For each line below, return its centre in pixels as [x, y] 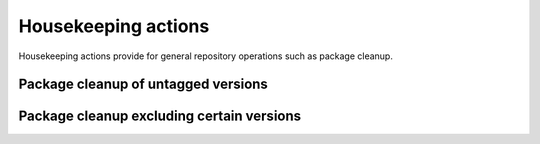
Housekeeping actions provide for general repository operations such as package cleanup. [206, 56]
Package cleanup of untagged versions [143, 84]
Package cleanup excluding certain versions [160, 116]
